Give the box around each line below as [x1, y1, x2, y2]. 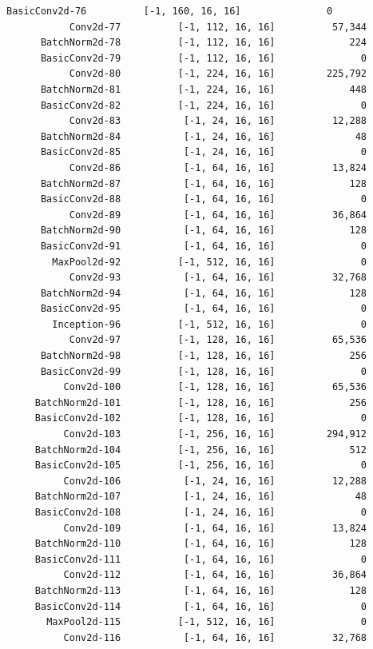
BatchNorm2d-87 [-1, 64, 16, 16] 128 [40, 177, 367, 189]
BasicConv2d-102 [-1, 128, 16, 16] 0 [34, 412, 367, 424]
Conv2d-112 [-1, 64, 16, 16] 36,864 [63, 569, 367, 581]
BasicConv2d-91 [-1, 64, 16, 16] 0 [40, 240, 367, 252]
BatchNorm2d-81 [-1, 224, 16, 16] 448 [40, 83, 367, 95]
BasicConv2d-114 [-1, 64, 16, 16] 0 [34, 600, 367, 612]
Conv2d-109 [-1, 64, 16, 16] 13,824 [63, 522, 367, 534]
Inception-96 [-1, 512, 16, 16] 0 [52, 318, 367, 330]
